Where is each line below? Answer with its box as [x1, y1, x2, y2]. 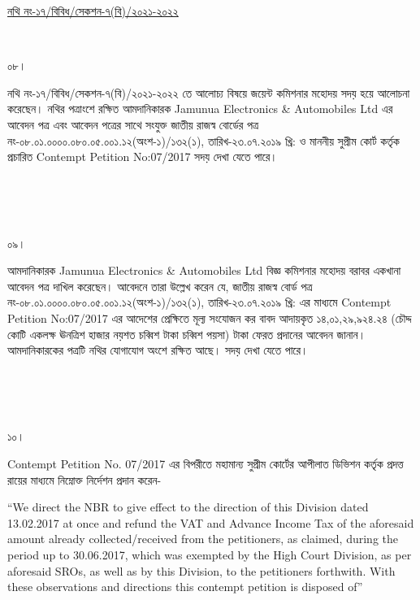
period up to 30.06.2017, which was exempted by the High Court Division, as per [7, 546, 412, 563]
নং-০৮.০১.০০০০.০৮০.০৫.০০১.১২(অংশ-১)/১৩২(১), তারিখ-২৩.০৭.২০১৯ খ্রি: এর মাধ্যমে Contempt [7, 293, 392, 311]
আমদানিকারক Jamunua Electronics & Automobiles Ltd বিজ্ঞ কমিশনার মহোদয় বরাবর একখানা [7, 262, 401, 279]
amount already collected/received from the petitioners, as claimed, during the [7, 530, 399, 547]
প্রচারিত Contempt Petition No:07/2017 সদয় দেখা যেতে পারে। [7, 148, 278, 165]
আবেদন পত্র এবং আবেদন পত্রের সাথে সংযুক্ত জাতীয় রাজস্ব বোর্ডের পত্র [7, 115, 259, 133]
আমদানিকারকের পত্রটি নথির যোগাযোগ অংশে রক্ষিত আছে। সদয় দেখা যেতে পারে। [7, 341, 309, 359]
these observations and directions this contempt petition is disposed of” [7, 578, 363, 595]
